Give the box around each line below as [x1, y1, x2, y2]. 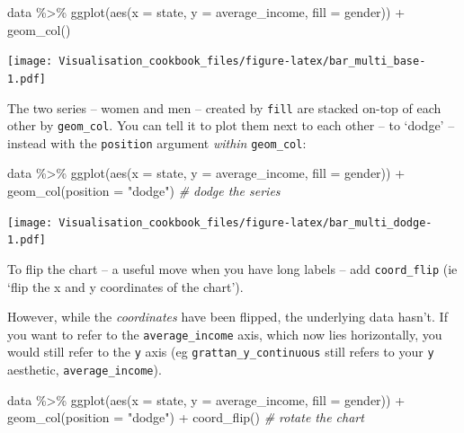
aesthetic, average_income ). [7, 360, 162, 379]
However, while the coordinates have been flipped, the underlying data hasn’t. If [7, 307, 448, 326]
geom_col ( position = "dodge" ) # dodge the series [7, 181, 281, 200]
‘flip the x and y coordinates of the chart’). [7, 277, 244, 296]
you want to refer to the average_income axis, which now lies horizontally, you [7, 324, 442, 343]
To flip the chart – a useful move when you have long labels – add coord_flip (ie [7, 259, 458, 278]
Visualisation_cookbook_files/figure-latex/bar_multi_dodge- [58, 216, 433, 229]
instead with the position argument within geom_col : [7, 133, 307, 152]
